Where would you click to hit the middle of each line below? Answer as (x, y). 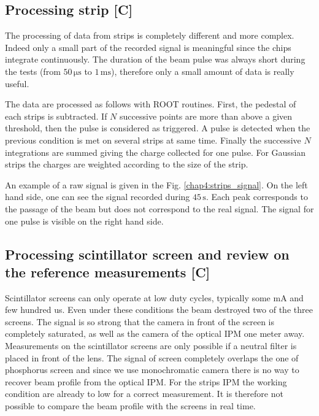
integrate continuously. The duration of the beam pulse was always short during (155, 59)
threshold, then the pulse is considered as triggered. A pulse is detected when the (158, 128)
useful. (17, 83)
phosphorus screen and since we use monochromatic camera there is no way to (152, 370)
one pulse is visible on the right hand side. (84, 221)
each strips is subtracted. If (56, 116)
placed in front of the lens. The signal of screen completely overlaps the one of (152, 357)
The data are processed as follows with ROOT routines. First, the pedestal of (151, 104)
